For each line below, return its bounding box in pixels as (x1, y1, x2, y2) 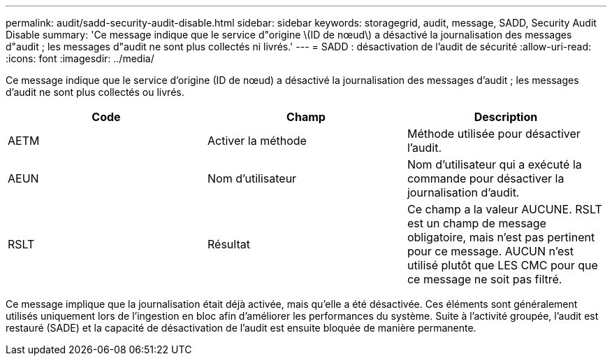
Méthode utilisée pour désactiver (407, 127, 581, 141)
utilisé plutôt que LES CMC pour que (407, 258, 598, 272)
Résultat (207, 237, 250, 251)
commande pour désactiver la (407, 171, 564, 185)
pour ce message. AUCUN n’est (407, 244, 574, 258)
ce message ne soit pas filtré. (407, 272, 562, 286)
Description (474, 110, 538, 124)
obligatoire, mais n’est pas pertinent (407, 230, 595, 244)
